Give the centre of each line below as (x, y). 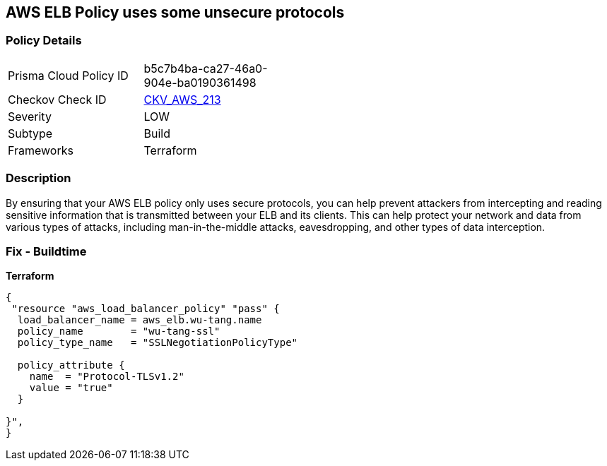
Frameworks (41, 150)
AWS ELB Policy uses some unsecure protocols (175, 12)
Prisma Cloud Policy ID (68, 75)
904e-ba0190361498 (200, 82)
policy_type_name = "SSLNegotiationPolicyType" (158, 343)
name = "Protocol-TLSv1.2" (107, 377)
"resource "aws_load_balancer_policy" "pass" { (146, 309)
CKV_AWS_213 (182, 99)
